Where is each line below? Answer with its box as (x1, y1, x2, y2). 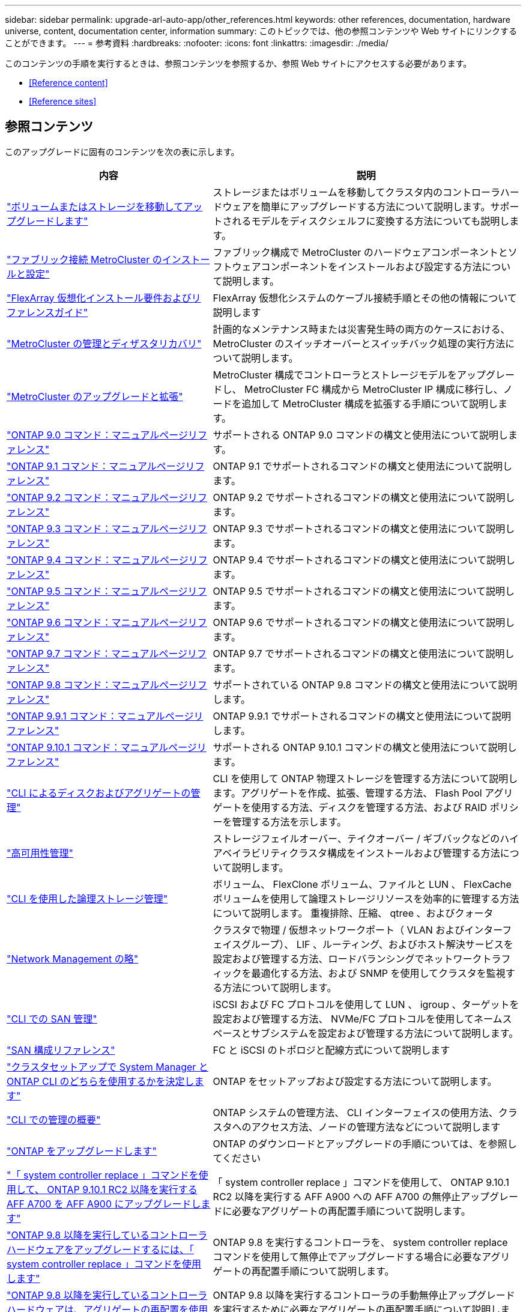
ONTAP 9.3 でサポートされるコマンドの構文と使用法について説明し (213, 522, 515, 535)
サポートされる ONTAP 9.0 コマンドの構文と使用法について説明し (213, 428, 508, 441)
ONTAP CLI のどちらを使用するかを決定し (7, 1075, 195, 1087)
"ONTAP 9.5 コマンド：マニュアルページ (7, 585, 188, 597)
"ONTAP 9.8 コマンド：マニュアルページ (7, 678, 188, 691)
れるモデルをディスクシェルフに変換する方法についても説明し (232, 214, 510, 227)
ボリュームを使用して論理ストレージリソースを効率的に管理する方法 (213, 892, 519, 905)
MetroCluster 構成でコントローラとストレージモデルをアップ (213, 368, 486, 381)
